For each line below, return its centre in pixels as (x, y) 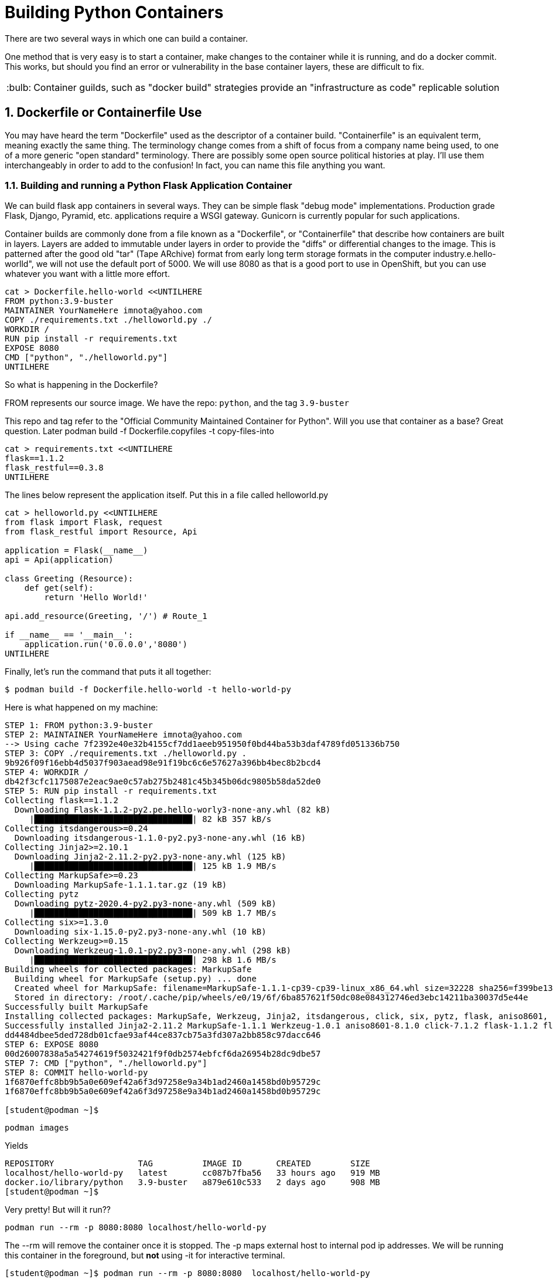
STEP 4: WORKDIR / (47, 772)
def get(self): (59, 588)
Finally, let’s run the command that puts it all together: (108, 672)
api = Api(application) (59, 560)
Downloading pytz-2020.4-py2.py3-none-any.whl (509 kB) (145, 904)
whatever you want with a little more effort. (87, 274)
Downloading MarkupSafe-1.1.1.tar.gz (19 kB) (121, 885)
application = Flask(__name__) (76, 551)
